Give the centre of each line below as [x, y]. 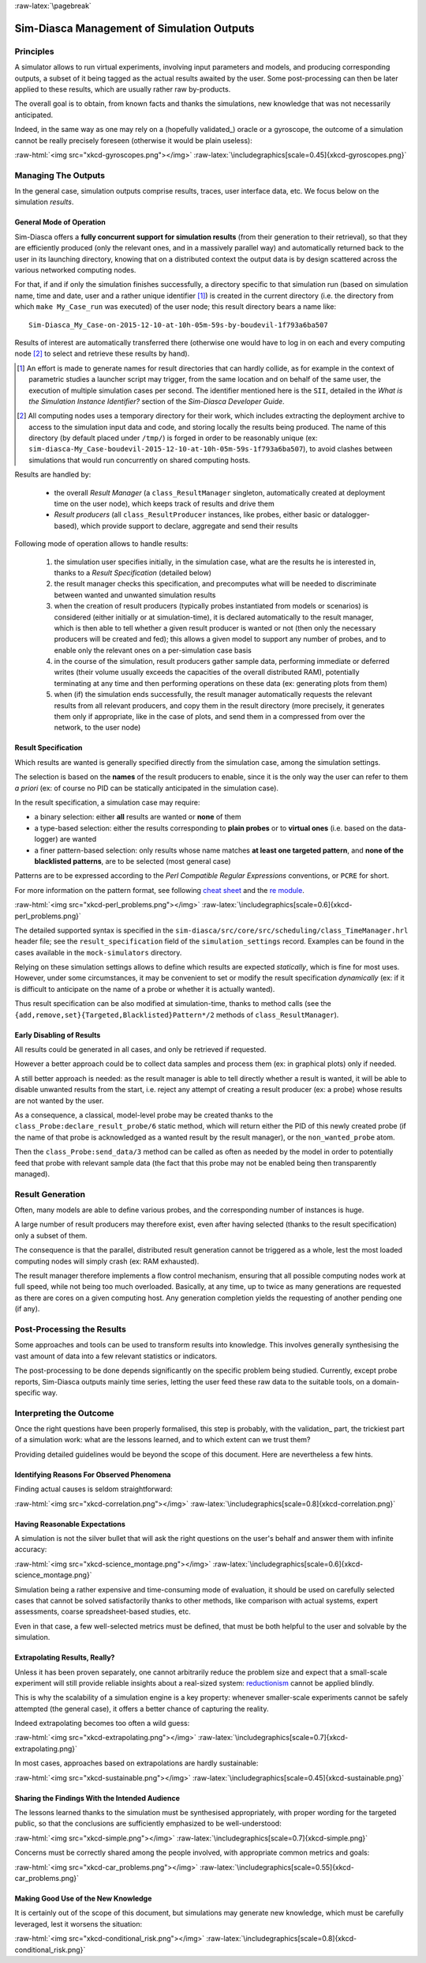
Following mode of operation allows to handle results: [101, 544]
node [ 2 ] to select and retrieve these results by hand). [102, 354]
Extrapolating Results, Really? [65, 1658]
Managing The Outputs [60, 175]
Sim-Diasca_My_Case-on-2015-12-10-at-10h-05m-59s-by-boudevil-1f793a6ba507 [178, 325]
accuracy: [31, 1550]
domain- [386, 1381]
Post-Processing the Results [70, 1329]
